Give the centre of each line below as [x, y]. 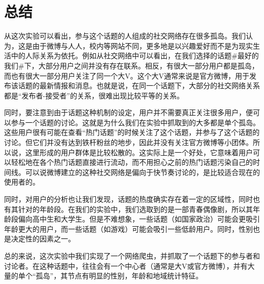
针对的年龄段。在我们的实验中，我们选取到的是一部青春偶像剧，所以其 [135, 209]
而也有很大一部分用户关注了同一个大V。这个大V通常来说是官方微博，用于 [127, 75]
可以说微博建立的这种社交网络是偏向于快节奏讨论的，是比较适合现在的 [142, 172]
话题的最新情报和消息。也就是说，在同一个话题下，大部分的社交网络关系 [139, 85]
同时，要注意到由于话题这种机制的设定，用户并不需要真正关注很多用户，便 [128, 112]
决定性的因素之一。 [43, 239]
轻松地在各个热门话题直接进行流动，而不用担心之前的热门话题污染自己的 [132, 162]
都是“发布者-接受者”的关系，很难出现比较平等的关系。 [94, 95]
